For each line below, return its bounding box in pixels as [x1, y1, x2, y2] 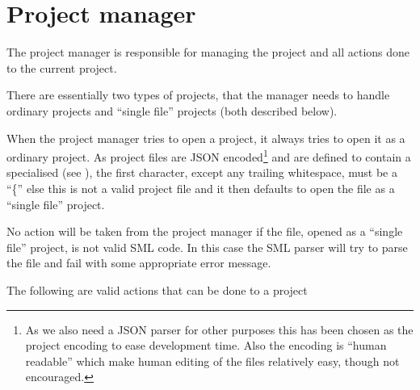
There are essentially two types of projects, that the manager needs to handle [6, 86, 390, 103]
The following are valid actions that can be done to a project [6, 281, 308, 298]
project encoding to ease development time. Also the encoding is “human [25, 337, 387, 354]
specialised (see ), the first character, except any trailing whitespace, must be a [6, 164, 397, 181]
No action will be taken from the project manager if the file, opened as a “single [6, 223, 403, 240]
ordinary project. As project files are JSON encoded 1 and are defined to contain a [6, 146, 411, 165]
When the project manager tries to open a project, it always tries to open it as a [6, 129, 405, 146]
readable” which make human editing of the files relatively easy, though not [25, 352, 400, 369]
